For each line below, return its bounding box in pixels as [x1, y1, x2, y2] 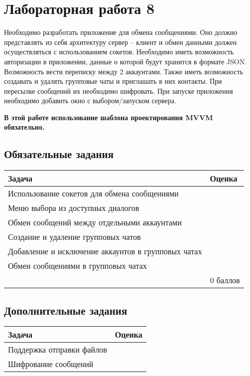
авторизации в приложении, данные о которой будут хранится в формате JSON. [4, 56, 247, 66]
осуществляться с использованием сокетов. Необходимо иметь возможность [4, 46, 234, 57]
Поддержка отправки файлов [8, 344, 107, 356]
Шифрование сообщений [8, 358, 94, 370]
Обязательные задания [4, 146, 114, 162]
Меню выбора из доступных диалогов [8, 202, 139, 214]
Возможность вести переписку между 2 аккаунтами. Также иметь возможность [4, 66, 244, 76]
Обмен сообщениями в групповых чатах [8, 260, 147, 272]
